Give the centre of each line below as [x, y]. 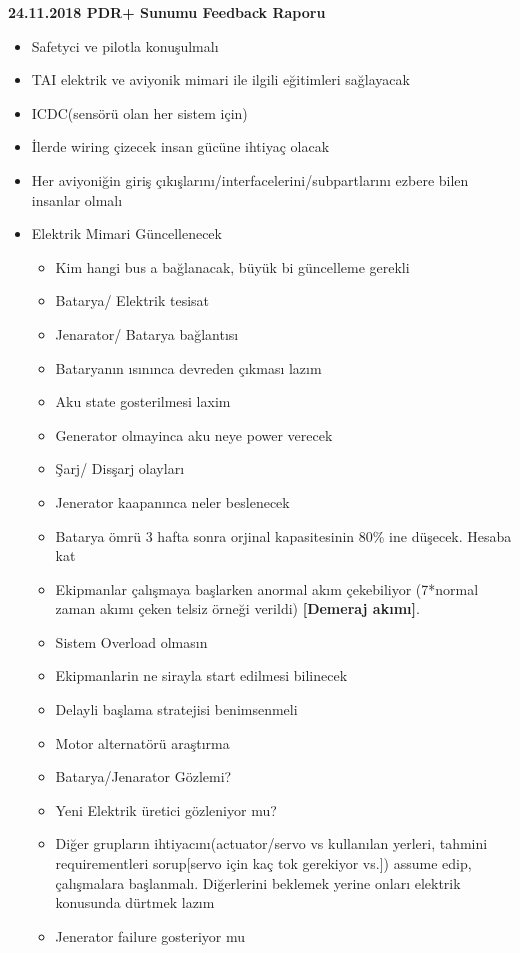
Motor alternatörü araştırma [142, 742]
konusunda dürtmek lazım [135, 902]
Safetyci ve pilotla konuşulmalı [125, 45]
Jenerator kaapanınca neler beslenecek [172, 501]
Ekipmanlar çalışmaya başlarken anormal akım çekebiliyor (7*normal [267, 588]
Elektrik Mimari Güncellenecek [126, 233]
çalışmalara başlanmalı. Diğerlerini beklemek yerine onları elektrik [258, 882]
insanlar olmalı [77, 199]
